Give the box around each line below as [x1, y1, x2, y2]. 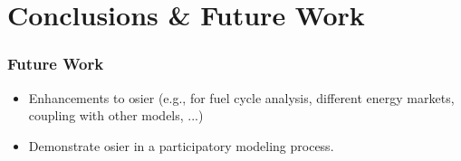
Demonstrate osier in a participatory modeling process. [28, 136, 334, 155]
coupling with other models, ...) [28, 106, 204, 125]
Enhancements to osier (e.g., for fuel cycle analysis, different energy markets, [28, 88, 455, 107]
